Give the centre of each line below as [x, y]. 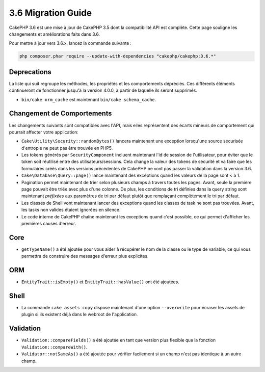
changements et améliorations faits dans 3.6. [54, 34]
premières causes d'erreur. [49, 223]
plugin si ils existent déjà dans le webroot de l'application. [80, 315]
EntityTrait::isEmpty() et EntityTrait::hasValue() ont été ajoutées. [100, 282]
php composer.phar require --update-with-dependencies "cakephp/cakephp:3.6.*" [118, 56]
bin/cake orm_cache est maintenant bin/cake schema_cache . [89, 99]
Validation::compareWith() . [54, 347]
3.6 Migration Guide [50, 13]
